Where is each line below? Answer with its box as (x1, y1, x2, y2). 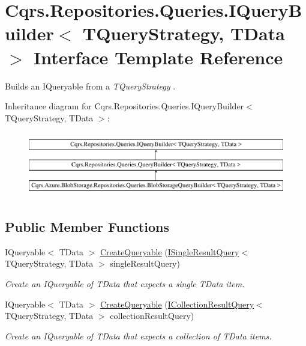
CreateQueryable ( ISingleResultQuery (100, 245, 239, 258)
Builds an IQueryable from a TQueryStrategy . (5, 79, 176, 92)
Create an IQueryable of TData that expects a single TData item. (5, 277, 245, 290)
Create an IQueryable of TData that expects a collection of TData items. (5, 329, 272, 342)
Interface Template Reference (34, 44, 283, 69)
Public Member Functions (5, 217, 169, 235)
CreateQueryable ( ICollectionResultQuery (100, 297, 254, 310)
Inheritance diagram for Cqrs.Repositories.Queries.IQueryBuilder (5, 100, 244, 112)
